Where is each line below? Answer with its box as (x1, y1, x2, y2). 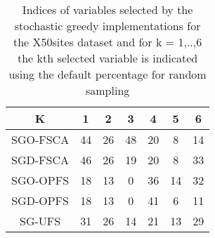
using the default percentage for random (8, 66, 207, 82)
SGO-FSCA (11, 131, 70, 147)
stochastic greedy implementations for (14, 18, 201, 34)
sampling (85, 82, 130, 98)
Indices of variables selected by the (22, 1, 193, 18)
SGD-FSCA (11, 152, 70, 168)
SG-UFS (20, 213, 61, 229)
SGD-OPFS (11, 192, 69, 209)
